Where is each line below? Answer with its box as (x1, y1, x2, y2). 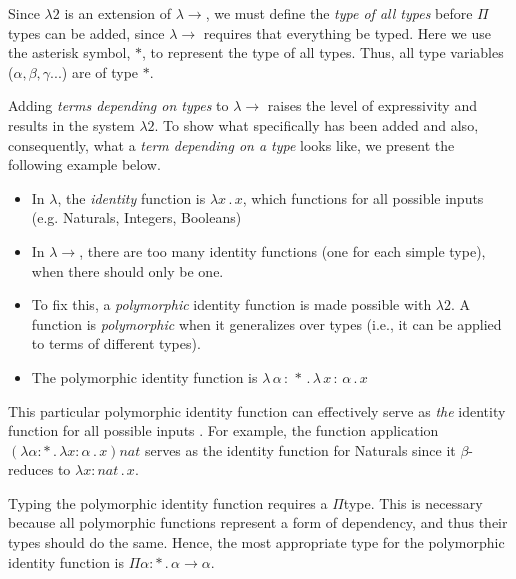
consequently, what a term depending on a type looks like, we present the (8, 134, 455, 155)
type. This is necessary (343, 492, 483, 513)
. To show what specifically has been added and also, (154, 114, 479, 135)
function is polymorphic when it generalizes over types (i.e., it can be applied (31, 313, 502, 334)
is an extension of (64, 3, 172, 23)
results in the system (8, 114, 135, 135)
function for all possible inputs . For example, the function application (8, 420, 439, 441)
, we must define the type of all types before (205, 3, 473, 23)
